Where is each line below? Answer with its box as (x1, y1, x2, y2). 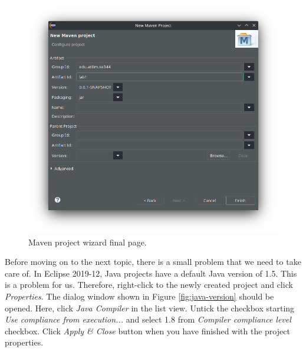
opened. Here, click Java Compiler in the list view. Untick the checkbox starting (5, 301, 295, 314)
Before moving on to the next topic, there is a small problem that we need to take (5, 255, 301, 268)
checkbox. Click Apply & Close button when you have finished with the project (5, 324, 290, 337)
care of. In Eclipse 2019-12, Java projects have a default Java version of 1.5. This (5, 267, 297, 279)
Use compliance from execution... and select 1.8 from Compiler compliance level (5, 313, 291, 326)
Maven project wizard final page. (28, 235, 147, 248)
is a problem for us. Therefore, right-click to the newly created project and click (5, 278, 293, 291)
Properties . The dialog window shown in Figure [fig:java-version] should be (5, 290, 274, 302)
